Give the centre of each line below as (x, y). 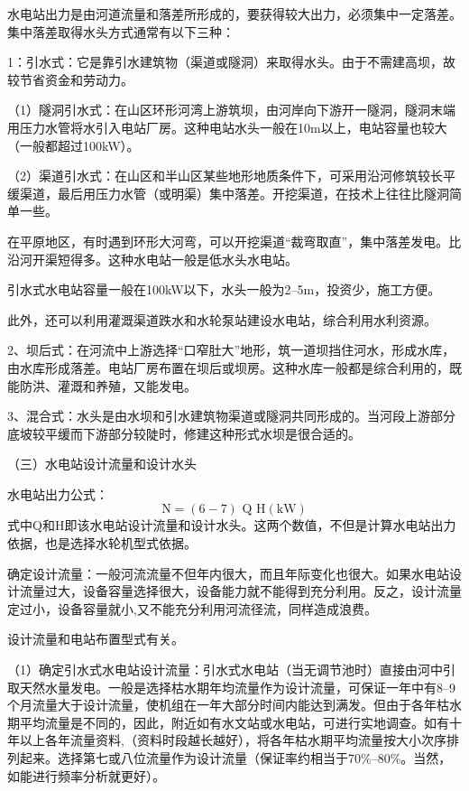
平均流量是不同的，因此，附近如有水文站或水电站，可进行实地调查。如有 (234, 722)
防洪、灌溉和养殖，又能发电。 (108, 385)
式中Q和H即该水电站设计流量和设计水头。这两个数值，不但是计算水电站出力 (232, 525)
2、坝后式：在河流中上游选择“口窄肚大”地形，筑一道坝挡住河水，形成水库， (231, 350)
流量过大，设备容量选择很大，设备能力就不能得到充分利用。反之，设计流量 (240, 591)
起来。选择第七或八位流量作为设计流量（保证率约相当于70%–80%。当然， (235, 758)
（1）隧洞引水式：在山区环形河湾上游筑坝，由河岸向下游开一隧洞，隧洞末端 (231, 110)
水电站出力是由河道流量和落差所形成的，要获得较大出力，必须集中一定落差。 (234, 14)
